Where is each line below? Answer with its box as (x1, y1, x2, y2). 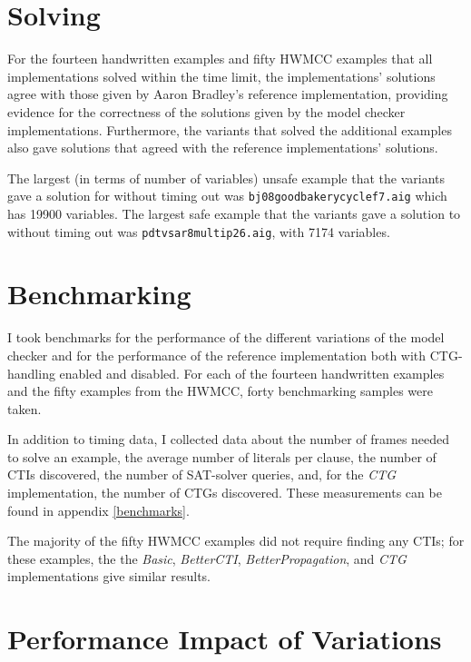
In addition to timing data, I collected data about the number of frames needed (7, 430, 450, 449)
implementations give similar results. (7, 567, 211, 586)
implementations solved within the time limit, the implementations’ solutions (7, 66, 436, 85)
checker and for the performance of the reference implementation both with (7, 345, 427, 364)
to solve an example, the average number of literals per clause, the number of (7, 447, 437, 466)
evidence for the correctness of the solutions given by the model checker (7, 102, 406, 121)
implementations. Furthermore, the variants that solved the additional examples (7, 120, 452, 139)
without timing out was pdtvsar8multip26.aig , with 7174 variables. (7, 222, 390, 241)
